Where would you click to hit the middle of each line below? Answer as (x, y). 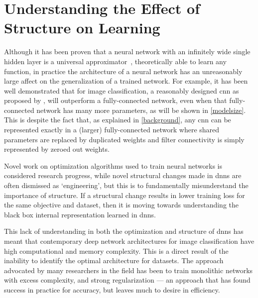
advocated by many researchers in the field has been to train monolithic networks (129, 270)
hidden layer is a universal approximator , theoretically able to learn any (115, 61)
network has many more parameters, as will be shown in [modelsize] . (141, 110)
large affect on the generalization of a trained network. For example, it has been (126, 81)
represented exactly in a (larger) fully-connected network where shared (112, 130)
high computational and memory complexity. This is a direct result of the (116, 250)
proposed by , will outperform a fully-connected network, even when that (116, 100)
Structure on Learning (82, 28)
